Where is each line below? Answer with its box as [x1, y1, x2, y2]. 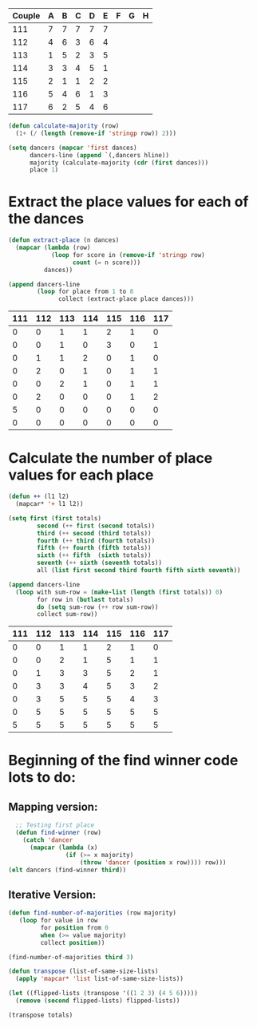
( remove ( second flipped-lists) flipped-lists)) [15, 997, 180, 1005]
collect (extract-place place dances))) [58, 295, 195, 303]
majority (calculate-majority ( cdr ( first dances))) [29, 159, 209, 167]
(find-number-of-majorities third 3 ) [8, 953, 134, 961]
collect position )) [40, 938, 105, 946]
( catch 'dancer [22, 836, 73, 844]
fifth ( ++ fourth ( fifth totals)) [37, 544, 152, 552]
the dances [8, 210, 85, 228]
